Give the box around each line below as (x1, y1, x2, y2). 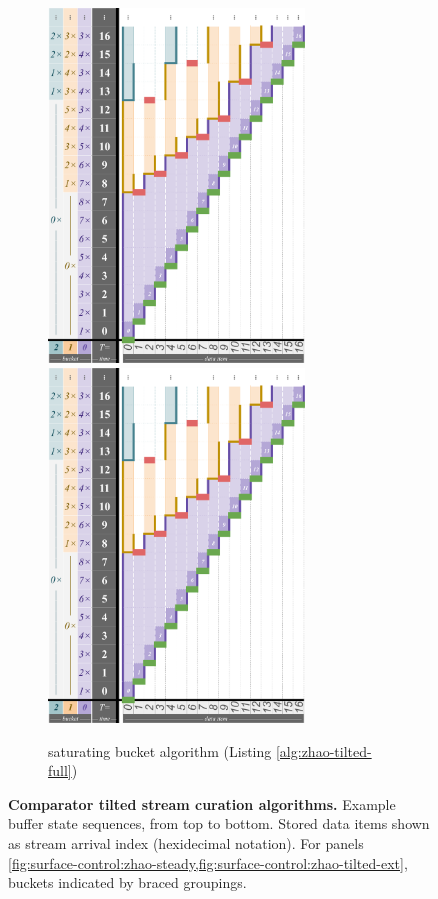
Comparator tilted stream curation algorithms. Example (8, 793, 396, 814)
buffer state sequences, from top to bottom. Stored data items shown (8, 813, 430, 834)
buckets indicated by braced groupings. (8, 872, 247, 893)
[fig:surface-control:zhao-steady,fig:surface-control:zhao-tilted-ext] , (8, 852, 408, 873)
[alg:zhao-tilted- (275, 740, 372, 761)
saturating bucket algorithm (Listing (48, 740, 272, 761)
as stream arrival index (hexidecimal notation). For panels (8, 832, 364, 853)
